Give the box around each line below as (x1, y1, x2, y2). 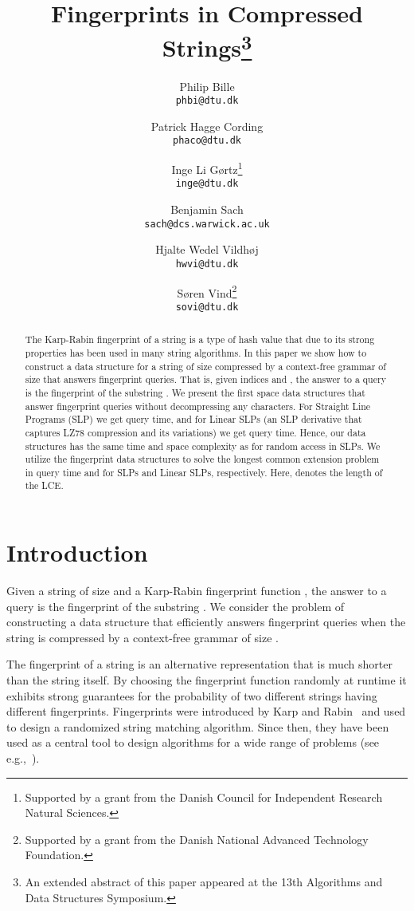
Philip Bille (179, 77, 235, 94)
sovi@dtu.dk (175, 301, 239, 313)
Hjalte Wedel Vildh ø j (155, 241, 259, 258)
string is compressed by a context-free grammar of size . (6, 629, 279, 645)
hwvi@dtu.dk (175, 258, 239, 270)
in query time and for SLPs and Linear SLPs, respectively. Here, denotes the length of (25, 465, 383, 479)
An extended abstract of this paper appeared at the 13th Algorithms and (25, 873, 383, 889)
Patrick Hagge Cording (150, 117, 264, 134)
